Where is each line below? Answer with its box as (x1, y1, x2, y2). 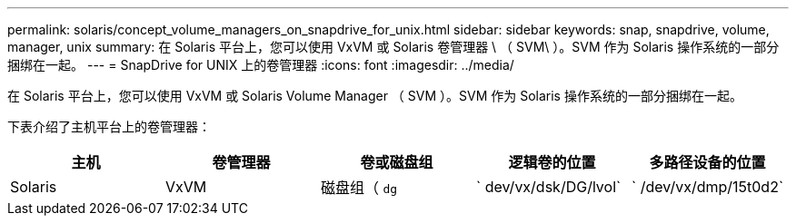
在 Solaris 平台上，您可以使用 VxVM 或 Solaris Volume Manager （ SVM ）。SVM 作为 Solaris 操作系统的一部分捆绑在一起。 (7, 88, 742, 103)
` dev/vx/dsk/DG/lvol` (476, 178, 622, 196)
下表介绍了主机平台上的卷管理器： (7, 119, 211, 134)
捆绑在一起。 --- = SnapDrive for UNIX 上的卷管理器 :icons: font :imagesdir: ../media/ (7, 57, 514, 73)
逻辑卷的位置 (508, 153, 596, 171)
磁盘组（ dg (321, 179, 398, 197)
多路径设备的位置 (649, 153, 766, 171)
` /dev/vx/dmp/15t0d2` (632, 178, 784, 196)
